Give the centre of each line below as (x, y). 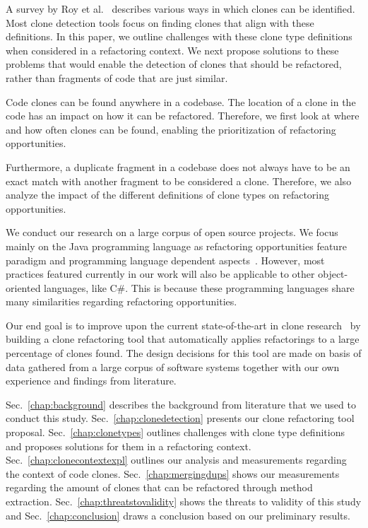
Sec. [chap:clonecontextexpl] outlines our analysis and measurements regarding (176, 460)
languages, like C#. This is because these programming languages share (199, 287)
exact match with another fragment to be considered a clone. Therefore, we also (179, 181)
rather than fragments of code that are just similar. (117, 77)
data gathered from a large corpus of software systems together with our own (173, 366)
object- (333, 274)
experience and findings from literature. (91, 381)
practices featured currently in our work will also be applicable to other (160, 274)
